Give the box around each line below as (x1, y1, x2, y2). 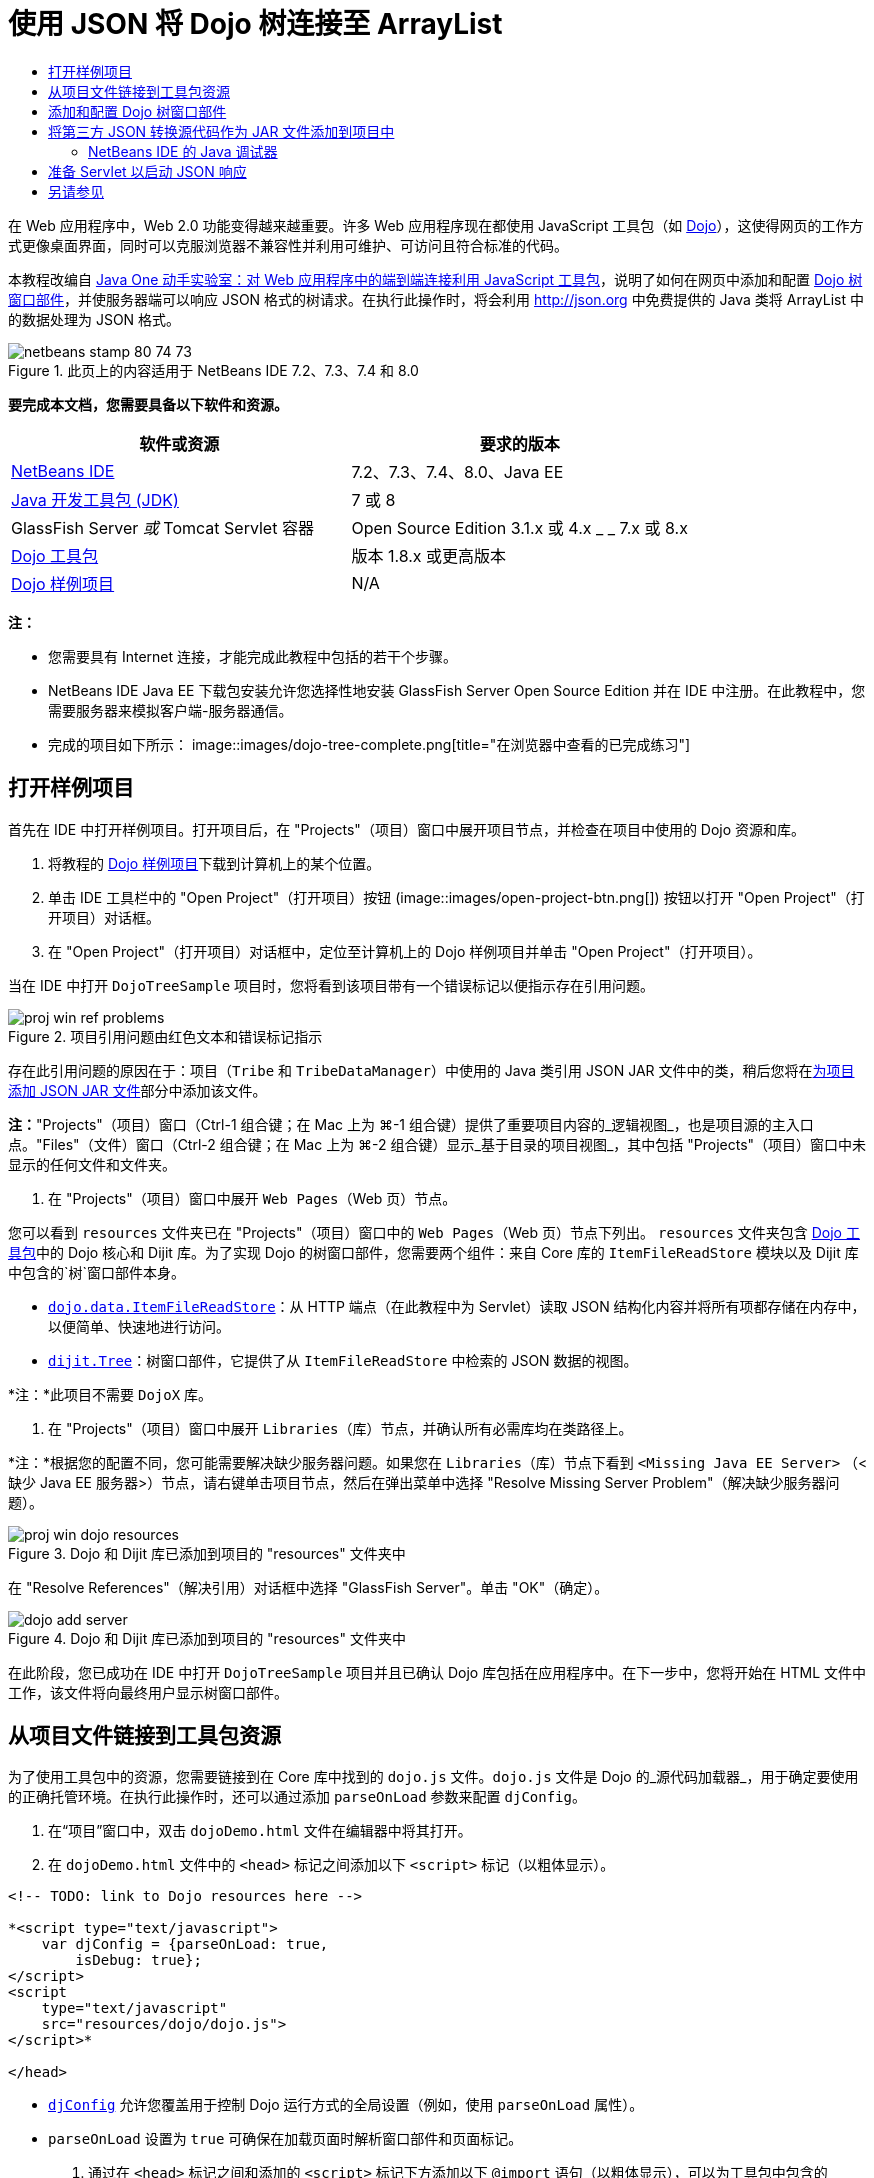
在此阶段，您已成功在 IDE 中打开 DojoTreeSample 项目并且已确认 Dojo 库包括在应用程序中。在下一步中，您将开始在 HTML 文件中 (8, 1663, 867, 1681)
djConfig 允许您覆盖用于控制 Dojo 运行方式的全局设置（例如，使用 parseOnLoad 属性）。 (48, 2096, 644, 2114)
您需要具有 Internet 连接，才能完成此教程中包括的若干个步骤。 (48, 647, 458, 665)
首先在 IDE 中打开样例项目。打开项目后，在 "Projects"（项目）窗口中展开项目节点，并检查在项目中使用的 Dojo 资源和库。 (8, 820, 806, 838)
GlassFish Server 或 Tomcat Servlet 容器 (11, 517, 314, 538)
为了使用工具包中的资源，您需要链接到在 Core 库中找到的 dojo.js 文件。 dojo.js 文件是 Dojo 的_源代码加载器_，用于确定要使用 (8, 1768, 859, 1786)
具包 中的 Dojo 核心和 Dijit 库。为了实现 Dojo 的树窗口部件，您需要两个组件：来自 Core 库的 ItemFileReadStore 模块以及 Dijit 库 (8, 1243, 859, 1261)
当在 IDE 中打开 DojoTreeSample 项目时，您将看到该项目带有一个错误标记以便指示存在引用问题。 (8, 976, 655, 994)
